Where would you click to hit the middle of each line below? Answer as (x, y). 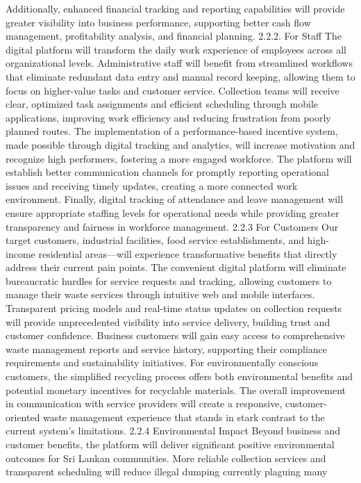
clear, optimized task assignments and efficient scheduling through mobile (162, 104)
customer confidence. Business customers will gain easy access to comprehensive (175, 335)
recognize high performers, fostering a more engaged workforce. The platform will (179, 158)
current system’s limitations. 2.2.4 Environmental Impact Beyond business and (173, 431)
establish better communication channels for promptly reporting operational (168, 172)
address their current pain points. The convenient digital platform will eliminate (176, 267)
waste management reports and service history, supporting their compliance (167, 349)
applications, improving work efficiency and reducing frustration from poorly (168, 117)
